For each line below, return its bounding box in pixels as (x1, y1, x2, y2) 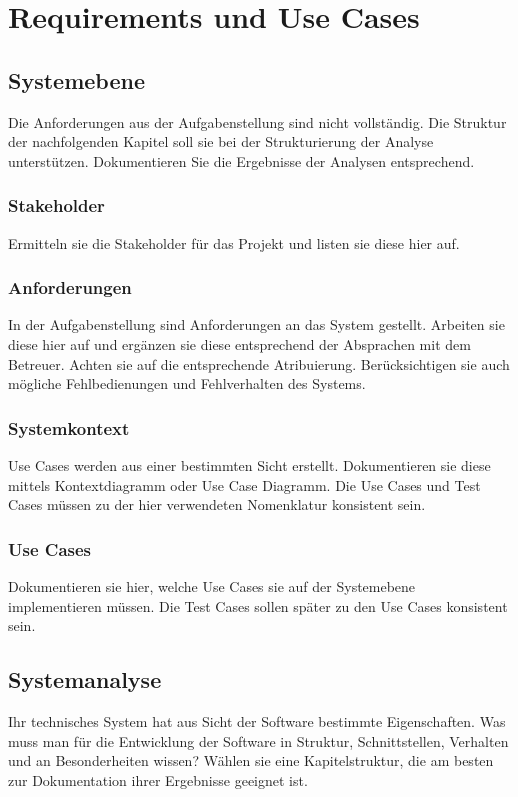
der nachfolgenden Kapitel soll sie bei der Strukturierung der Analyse (8, 131, 434, 152)
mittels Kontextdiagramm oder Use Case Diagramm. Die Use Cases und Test (8, 474, 481, 495)
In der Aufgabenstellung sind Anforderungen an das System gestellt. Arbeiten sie (8, 314, 505, 335)
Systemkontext (8, 415, 130, 440)
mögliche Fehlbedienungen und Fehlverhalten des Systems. (8, 373, 366, 394)
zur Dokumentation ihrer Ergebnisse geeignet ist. (8, 769, 308, 790)
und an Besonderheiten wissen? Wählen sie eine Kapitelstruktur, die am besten (8, 750, 494, 771)
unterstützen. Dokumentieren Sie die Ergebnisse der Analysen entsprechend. (8, 150, 475, 171)
